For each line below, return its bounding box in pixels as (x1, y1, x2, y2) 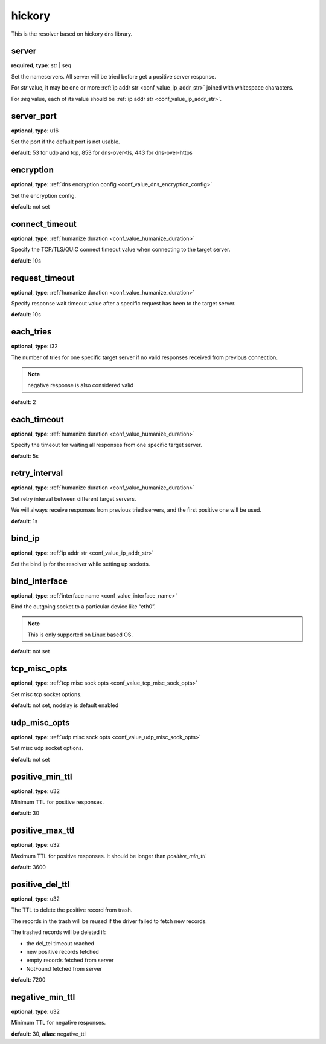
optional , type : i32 (11, 342, 59, 350)
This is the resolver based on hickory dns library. (11, 30, 133, 38)
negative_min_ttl (11, 992, 75, 1002)
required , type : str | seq (11, 62, 72, 69)
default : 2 (11, 398, 36, 405)
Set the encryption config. (11, 192, 77, 199)
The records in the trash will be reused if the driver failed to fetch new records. (11, 917, 208, 925)
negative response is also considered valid (27, 382, 134, 389)
